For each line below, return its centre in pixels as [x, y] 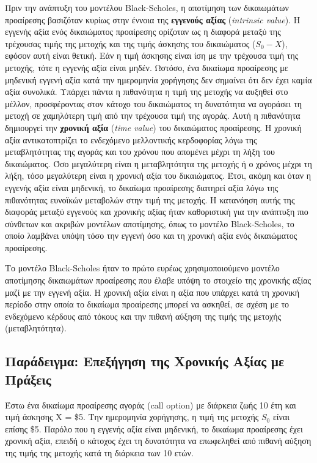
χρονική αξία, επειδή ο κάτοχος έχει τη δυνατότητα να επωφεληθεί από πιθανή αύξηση [158, 441]
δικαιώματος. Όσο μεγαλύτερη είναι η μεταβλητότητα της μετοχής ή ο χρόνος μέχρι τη [158, 163]
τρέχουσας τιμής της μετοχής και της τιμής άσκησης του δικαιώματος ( [130, 43]
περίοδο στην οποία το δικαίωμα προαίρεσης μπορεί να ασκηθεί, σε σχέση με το [147, 304]
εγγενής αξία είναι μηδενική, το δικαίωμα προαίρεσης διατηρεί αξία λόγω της [142, 187]
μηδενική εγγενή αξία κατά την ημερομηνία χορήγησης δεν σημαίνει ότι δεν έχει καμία [158, 79]
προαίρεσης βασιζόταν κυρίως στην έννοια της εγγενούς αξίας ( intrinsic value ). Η [153, 19]
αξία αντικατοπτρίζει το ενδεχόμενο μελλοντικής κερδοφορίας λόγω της [131, 139]
